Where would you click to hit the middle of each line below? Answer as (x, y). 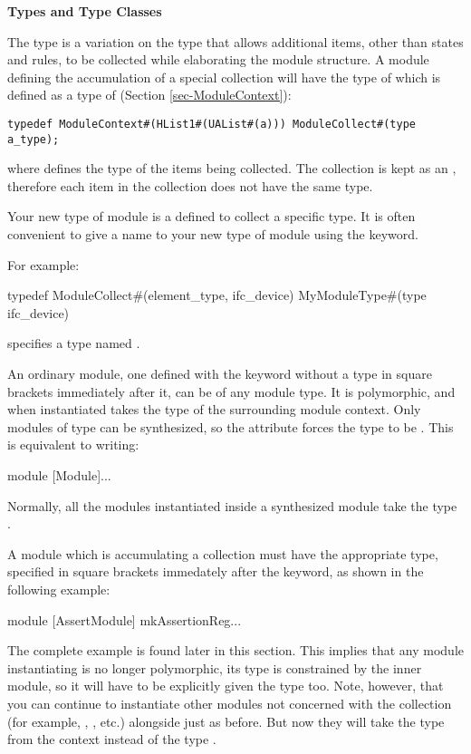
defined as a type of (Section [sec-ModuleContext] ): (149, 95)
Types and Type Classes (85, 11)
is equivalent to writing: (73, 445)
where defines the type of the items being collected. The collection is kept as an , (232, 168)
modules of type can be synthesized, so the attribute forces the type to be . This (231, 426)
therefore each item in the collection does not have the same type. (190, 185)
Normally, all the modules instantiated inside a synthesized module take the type (232, 505)
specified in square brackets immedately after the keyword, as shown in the (216, 571)
